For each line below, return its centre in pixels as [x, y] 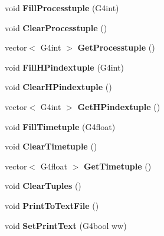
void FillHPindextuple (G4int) [64, 67]
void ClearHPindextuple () [58, 87]
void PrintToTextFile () [52, 205]
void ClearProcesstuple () [56, 27]
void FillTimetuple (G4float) [60, 126]
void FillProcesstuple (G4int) [62, 8]
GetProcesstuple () [116, 47]
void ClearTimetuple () [51, 146]
